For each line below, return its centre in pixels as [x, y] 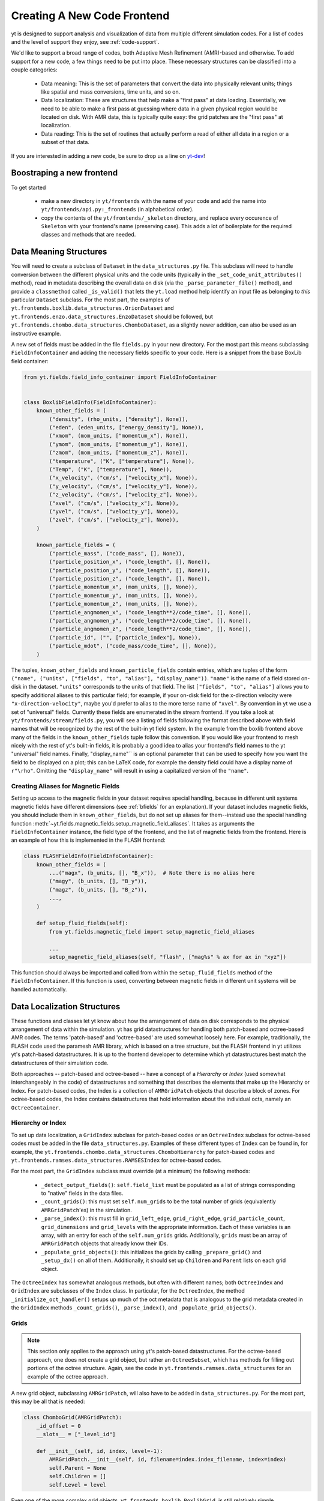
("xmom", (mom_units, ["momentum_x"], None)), [118, 436]
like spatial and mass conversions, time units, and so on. [111, 92]
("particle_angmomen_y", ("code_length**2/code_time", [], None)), [150, 621]
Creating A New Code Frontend [90, 16]
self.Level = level [77, 1485]
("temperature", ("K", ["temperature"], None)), [122, 461]
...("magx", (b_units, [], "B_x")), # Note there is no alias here [152, 873]
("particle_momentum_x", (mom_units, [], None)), [123, 587]
